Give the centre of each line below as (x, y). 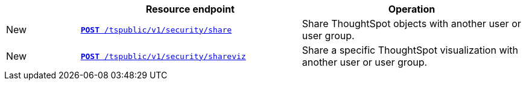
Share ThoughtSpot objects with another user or (411, 24)
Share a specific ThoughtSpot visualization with (410, 50)
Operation (412, 9)
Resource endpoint (190, 9)
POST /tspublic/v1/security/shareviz (163, 56)
